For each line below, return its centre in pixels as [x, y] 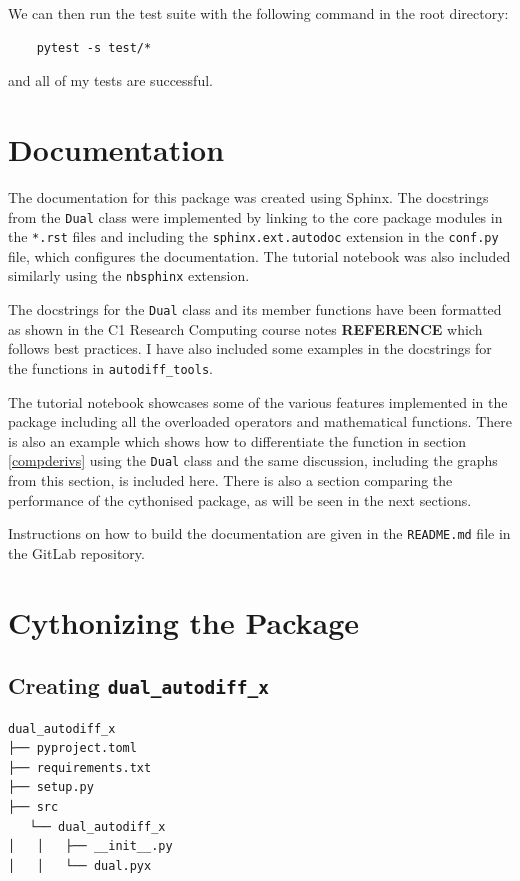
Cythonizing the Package [184, 621]
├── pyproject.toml [72, 748]
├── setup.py [51, 787]
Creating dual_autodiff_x [138, 685]
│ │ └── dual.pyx [80, 865]
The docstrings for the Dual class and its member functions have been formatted [255, 309]
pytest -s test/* [94, 47]
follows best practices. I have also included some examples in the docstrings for [250, 348]
